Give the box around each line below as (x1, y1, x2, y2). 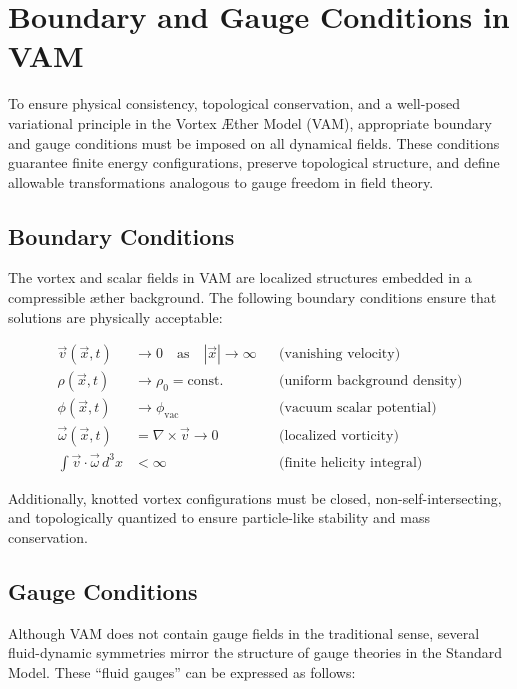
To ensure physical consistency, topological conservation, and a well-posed (8, 93, 461, 114)
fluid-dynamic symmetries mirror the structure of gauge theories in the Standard (8, 642, 503, 663)
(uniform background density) (279, 374, 463, 389)
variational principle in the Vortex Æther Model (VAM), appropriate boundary (8, 112, 492, 133)
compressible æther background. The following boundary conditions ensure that (8, 287, 497, 308)
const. (187, 374, 224, 389)
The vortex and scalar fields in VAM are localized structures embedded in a (8, 267, 472, 288)
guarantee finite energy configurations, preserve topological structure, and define (8, 152, 500, 173)
